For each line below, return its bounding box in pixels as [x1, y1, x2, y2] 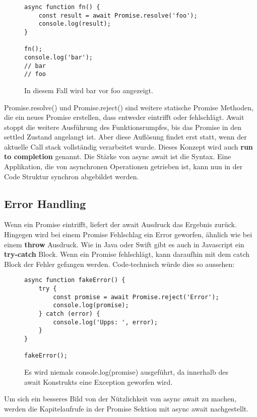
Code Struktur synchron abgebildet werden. [4, 171, 139, 181]
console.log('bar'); [24, 53, 93, 61]
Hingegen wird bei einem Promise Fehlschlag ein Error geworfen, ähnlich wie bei [4, 229, 252, 240]
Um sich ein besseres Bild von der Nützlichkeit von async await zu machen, [4, 393, 237, 404]
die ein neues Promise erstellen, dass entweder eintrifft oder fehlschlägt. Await [4, 112, 244, 122]
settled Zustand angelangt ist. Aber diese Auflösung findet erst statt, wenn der [4, 131, 247, 142]
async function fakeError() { [24, 276, 125, 284]
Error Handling [4, 195, 86, 211]
